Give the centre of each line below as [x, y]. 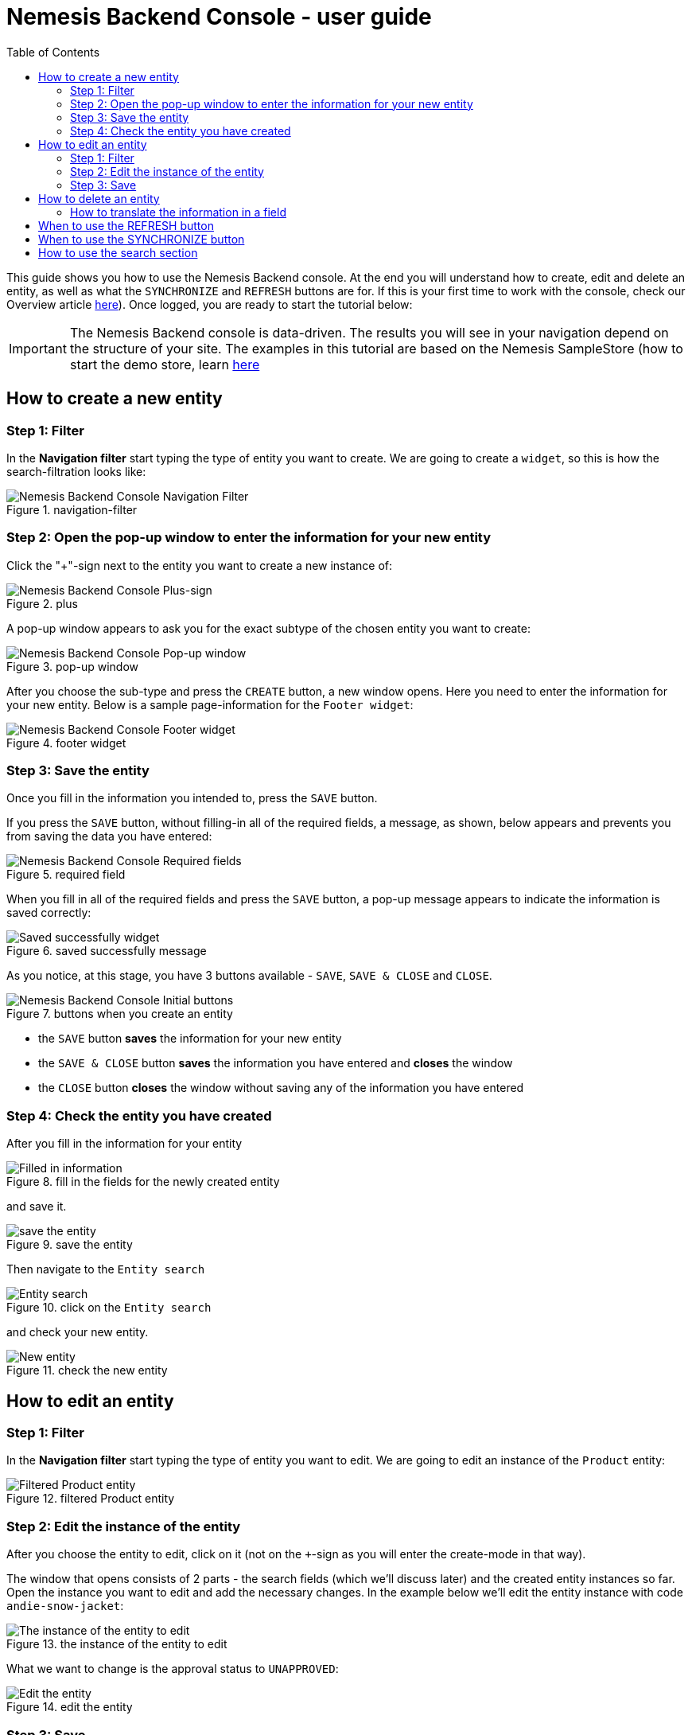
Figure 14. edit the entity [70, 1707]
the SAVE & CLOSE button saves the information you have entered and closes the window [276, 1063]
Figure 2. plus [42, 603]
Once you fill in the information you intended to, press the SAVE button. [192, 798]
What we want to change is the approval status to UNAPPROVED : [173, 1669]
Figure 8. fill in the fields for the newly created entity [143, 1182]
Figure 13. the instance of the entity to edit [117, 1644]
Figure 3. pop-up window [73, 666]
